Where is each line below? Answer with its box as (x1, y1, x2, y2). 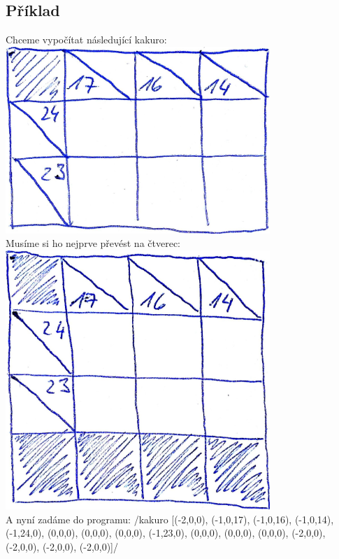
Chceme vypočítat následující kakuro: (6, 32, 167, 47)
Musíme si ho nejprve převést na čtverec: (6, 236, 180, 250)
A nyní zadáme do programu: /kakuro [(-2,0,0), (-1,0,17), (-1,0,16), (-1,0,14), (6, 511, 334, 526)
